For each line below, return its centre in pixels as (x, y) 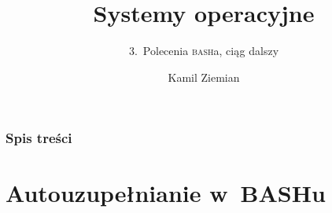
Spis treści (39, 138)
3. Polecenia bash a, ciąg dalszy (204, 51)
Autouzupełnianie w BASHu (166, 193)
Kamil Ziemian (204, 77)
